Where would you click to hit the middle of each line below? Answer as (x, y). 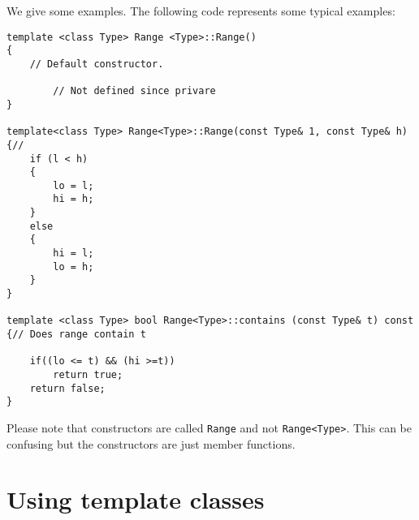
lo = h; (73, 266)
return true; (88, 375)
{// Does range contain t (76, 335)
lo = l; (73, 185)
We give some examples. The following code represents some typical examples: (201, 11)
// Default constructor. (97, 64)
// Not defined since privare (134, 91)
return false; (67, 388)
